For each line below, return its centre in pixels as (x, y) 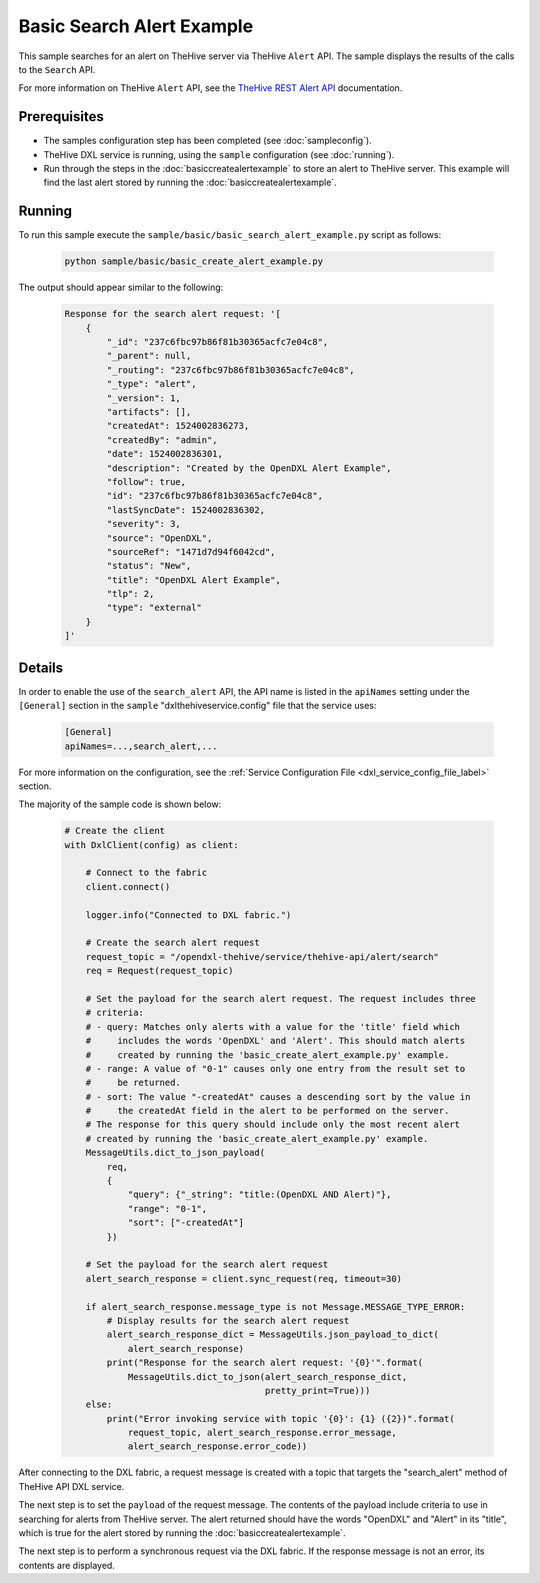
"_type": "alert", (151, 384)
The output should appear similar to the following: (121, 287)
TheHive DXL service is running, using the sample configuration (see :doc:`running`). (219, 154)
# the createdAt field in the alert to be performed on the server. (267, 1111)
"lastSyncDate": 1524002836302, (185, 509)
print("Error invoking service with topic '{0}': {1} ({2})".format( (280, 1418)
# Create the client (114, 831)
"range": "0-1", (167, 1208)
